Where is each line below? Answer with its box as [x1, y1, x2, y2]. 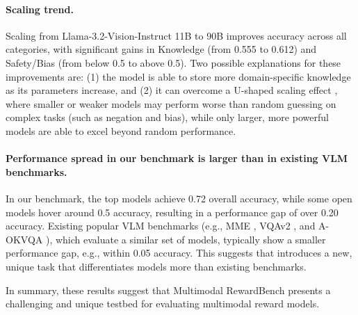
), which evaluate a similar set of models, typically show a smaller [45, 232, 326, 246]
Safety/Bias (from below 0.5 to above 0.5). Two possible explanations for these [6, 55, 341, 70]
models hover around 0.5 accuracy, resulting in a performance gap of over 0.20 [6, 204, 339, 219]
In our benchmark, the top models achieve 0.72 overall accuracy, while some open [6, 191, 352, 205]
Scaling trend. [6, 1, 74, 16]
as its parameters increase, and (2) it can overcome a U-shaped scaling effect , [6, 83, 338, 97]
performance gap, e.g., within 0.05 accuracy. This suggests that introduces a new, [6, 245, 352, 260]
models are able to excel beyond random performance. [6, 123, 236, 138]
